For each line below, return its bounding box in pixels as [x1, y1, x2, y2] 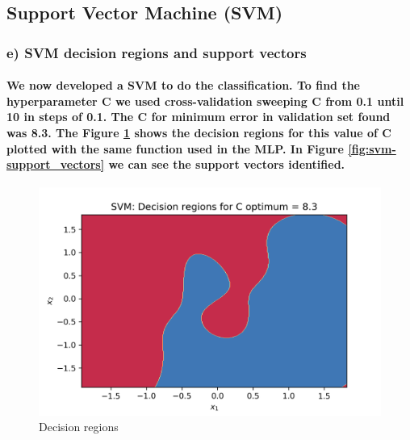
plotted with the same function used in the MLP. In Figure [6, 140, 344, 157]
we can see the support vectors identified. [108, 156, 345, 173]
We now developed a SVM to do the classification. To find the [6, 77, 361, 94]
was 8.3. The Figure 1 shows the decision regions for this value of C [6, 124, 391, 140]
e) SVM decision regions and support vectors [6, 42, 307, 62]
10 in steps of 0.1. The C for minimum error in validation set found [6, 108, 391, 125]
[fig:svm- [348, 140, 396, 157]
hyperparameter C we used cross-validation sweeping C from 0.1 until [6, 92, 404, 109]
